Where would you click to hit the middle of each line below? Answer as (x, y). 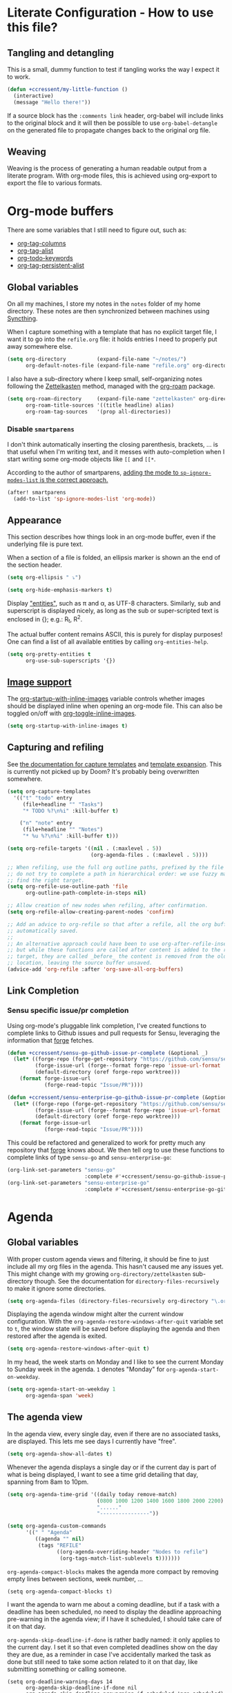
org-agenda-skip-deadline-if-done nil (81, 1687)
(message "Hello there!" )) (52, 102)
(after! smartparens (37, 492)
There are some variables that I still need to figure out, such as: (97, 230)
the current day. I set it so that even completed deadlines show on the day (113, 1647)
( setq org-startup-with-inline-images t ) (68, 726)
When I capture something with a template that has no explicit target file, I (112, 332)
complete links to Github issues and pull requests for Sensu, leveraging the (114, 1033)
